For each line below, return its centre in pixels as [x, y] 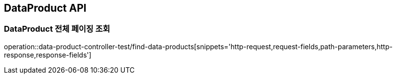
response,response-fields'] [48, 55]
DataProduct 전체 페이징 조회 [57, 29]
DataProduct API [45, 8]
